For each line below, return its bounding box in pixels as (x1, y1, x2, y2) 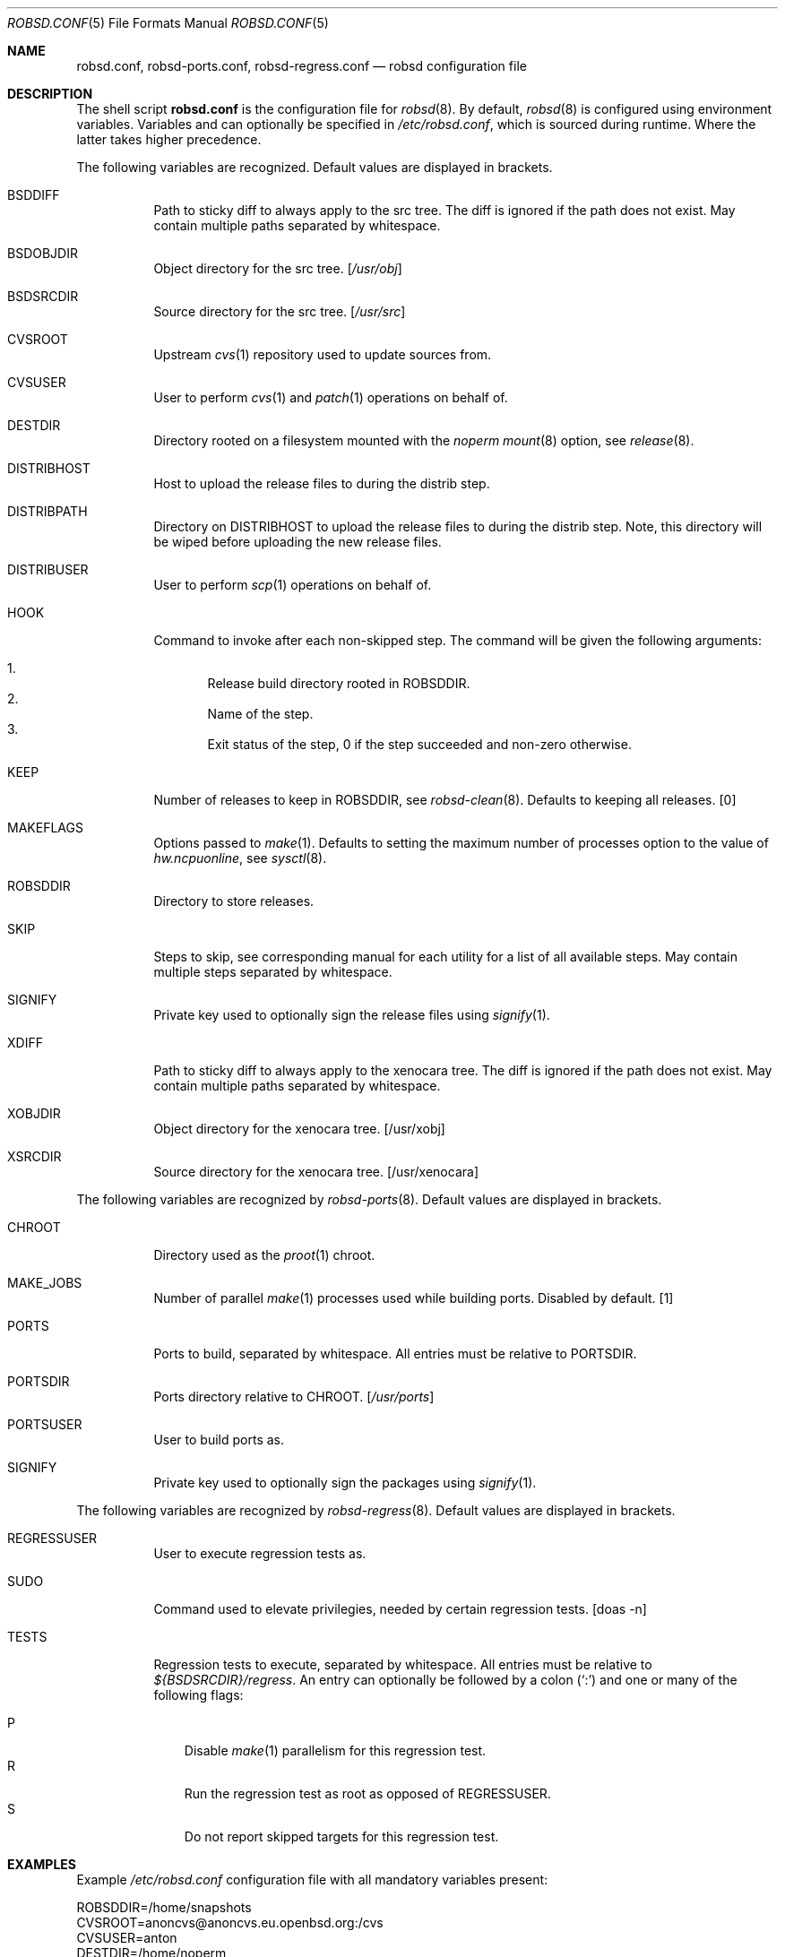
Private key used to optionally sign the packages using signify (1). (153, 1475, 537, 1490)
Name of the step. (207, 706, 314, 721)
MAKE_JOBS (7, 1275, 82, 1290)
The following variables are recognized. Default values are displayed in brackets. (76, 159, 553, 175)
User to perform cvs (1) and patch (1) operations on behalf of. (153, 390, 508, 405)
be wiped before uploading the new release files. (153, 534, 442, 549)
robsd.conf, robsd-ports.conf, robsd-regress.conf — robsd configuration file (76, 58, 527, 73)
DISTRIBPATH (7, 504, 88, 519)
